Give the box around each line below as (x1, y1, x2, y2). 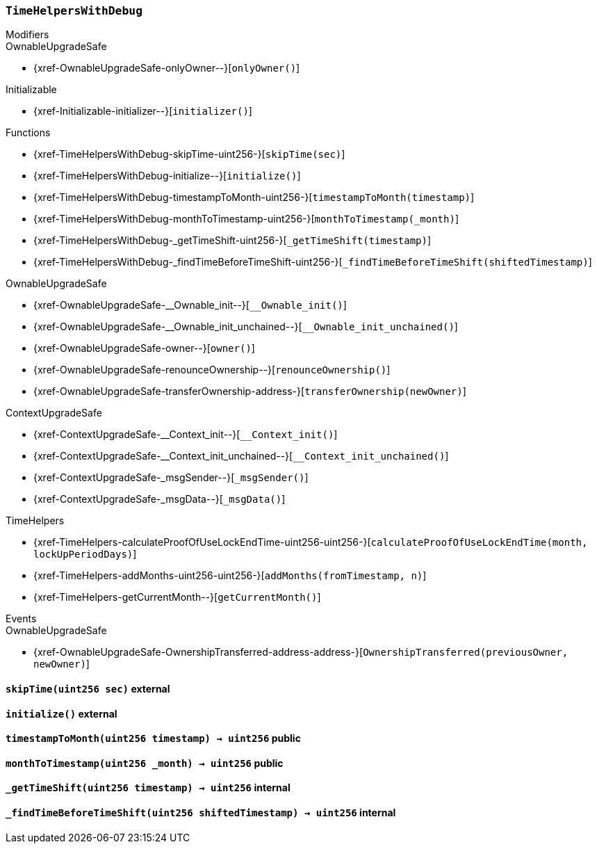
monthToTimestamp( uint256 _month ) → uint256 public (6, 757, 284, 769)
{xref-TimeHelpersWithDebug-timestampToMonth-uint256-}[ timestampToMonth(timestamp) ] (33, 191, 475, 204)
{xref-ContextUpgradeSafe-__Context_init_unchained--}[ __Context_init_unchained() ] (33, 450, 449, 462)
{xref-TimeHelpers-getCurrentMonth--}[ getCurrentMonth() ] (33, 591, 321, 604)
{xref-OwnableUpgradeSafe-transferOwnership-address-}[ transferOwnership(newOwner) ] (33, 385, 466, 398)
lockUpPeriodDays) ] (33, 548, 137, 560)
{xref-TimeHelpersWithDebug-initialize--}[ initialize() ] (33, 170, 301, 182)
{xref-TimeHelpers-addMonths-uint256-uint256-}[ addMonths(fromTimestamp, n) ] (33, 569, 427, 582)
